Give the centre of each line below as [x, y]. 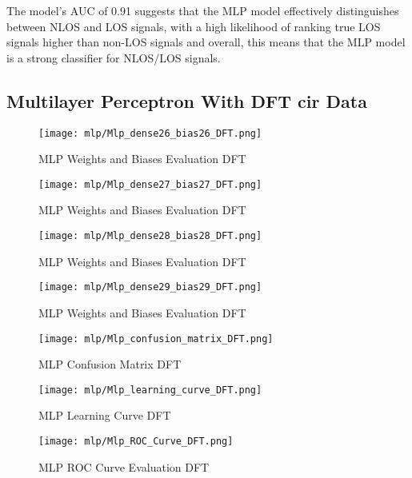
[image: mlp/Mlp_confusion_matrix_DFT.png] [156, 339]
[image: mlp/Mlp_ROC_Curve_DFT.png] [136, 442]
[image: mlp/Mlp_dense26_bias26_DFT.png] [150, 133]
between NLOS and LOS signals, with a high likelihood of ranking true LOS [194, 26]
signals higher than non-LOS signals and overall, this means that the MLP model [206, 42]
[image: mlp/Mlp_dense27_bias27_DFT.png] [150, 184]
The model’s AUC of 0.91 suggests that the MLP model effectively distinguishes [203, 10]
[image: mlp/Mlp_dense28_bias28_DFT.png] [150, 236]
